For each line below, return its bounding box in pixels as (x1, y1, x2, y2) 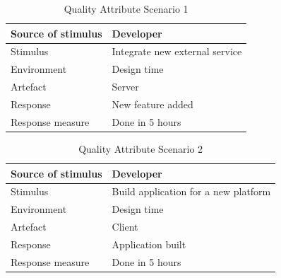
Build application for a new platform (112, 184, 271, 199)
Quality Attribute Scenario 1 (64, 1, 189, 16)
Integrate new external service (112, 44, 242, 59)
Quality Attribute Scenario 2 (78, 141, 203, 156)
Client (112, 219, 138, 234)
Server (112, 79, 139, 94)
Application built (112, 236, 186, 251)
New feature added (112, 96, 193, 111)
